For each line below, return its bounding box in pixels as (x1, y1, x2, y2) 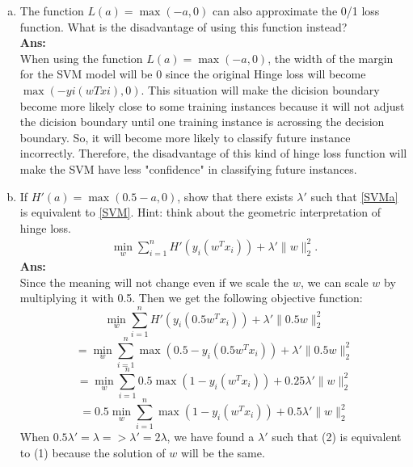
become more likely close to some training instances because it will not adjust (19, 97, 405, 114)
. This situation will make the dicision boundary (141, 81, 380, 98)
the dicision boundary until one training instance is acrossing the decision (19, 113, 385, 130)
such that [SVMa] (310, 187, 398, 204)
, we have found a (166, 428, 255, 445)
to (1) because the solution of (19, 444, 166, 461)
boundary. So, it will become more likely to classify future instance (19, 128, 351, 145)
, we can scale (301, 273, 369, 290)
